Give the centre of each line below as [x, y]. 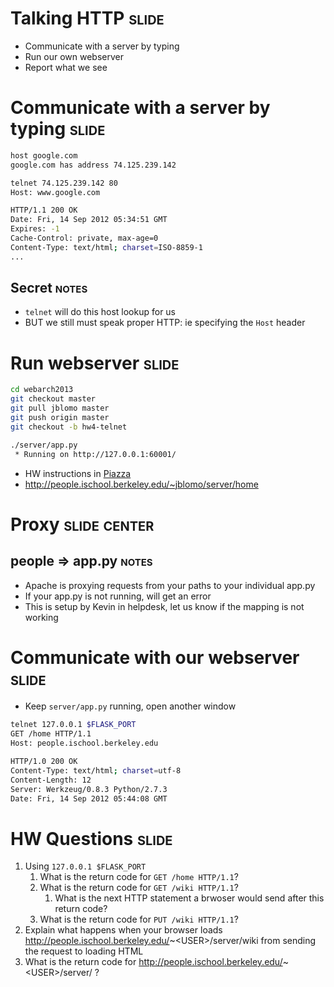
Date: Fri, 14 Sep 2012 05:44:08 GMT [89, 798]
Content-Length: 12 [51, 780]
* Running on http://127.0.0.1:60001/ [95, 454]
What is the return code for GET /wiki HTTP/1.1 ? [139, 888]
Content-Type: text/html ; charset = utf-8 [96, 770]
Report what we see [66, 67]
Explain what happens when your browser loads [123, 930]
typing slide [58, 129]
